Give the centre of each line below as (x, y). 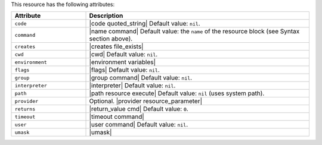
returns (25, 109)
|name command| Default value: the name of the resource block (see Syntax (194, 31)
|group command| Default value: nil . (141, 78)
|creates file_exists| (116, 46)
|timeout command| (117, 117)
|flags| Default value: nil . (125, 70)
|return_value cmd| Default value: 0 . (139, 109)
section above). (111, 39)
